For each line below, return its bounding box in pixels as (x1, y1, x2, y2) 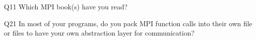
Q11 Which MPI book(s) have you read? (4, 1, 128, 11)
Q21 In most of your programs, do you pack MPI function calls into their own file (4, 18, 253, 28)
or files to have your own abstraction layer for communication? (4, 28, 194, 38)
